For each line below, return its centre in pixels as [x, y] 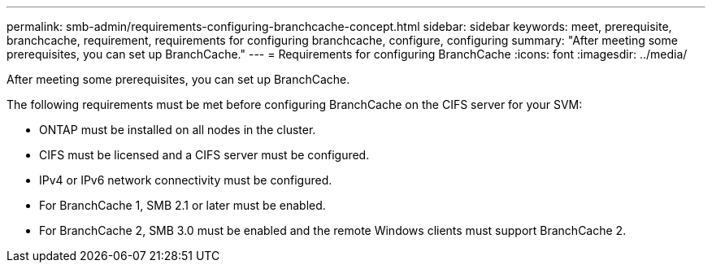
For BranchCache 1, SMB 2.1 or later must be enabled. [182, 205]
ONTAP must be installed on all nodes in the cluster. [178, 130]
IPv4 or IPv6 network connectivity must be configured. [186, 180]
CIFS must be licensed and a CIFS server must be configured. [204, 155]
